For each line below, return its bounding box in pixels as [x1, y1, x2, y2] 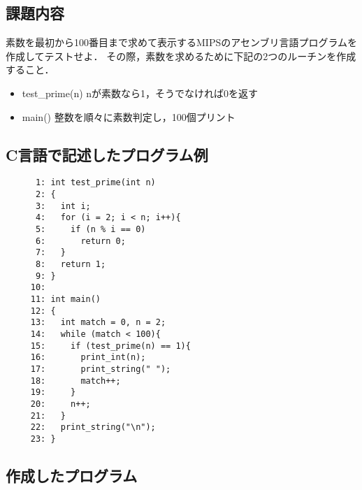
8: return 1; [35, 259, 106, 269]
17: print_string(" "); [30, 363, 171, 374]
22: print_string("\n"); [30, 422, 156, 433]
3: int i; [35, 201, 91, 211]
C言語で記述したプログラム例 [6, 143, 208, 165]
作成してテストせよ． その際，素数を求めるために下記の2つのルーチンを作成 [6, 48, 356, 63]
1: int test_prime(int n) [35, 178, 156, 188]
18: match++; [30, 375, 121, 386]
